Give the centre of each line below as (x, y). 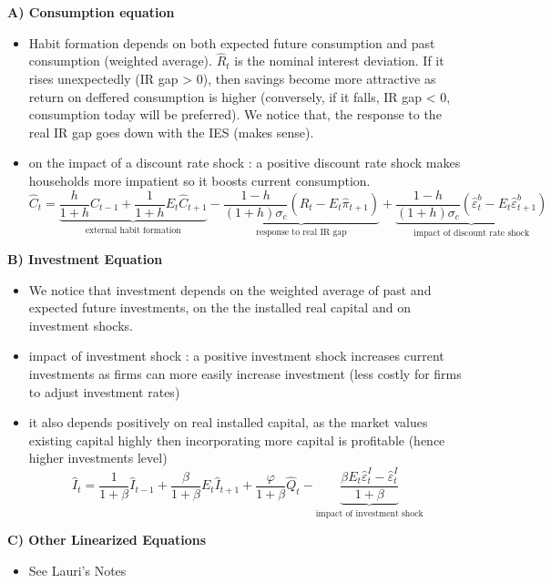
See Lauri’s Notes (77, 570)
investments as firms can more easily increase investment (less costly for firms (245, 374)
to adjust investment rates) (104, 391)
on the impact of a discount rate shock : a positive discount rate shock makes (245, 163)
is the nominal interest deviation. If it (339, 61)
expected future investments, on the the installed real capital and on (219, 307)
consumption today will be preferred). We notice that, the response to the (235, 114)
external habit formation (133, 230)
